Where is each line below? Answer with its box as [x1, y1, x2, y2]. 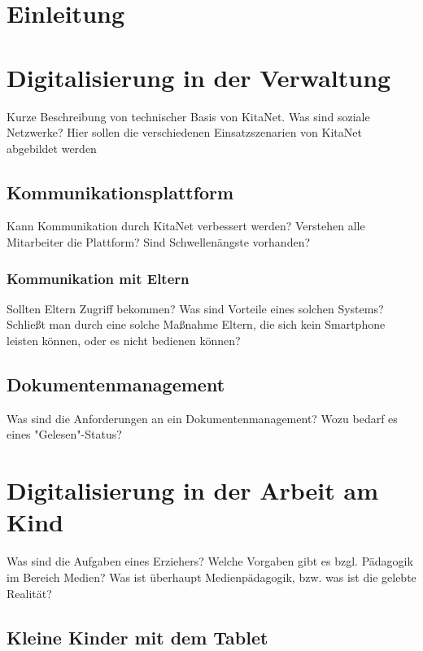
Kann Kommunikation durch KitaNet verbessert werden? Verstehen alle [7, 217, 365, 234]
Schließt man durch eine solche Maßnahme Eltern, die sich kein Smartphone [7, 316, 386, 333]
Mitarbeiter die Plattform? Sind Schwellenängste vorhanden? [7, 234, 311, 251]
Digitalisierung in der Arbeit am [7, 474, 378, 507]
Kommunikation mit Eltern [7, 268, 190, 288]
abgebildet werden [7, 139, 97, 156]
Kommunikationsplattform [7, 179, 234, 204]
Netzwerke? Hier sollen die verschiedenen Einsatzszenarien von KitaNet [7, 124, 362, 141]
